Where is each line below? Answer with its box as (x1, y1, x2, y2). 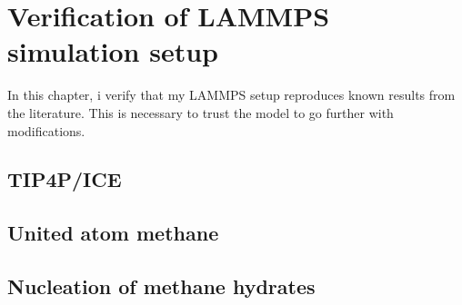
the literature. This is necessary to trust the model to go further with (7, 103, 394, 122)
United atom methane (7, 219, 219, 247)
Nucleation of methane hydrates (7, 272, 316, 300)
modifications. (7, 121, 85, 140)
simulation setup (7, 33, 218, 70)
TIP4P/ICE (7, 165, 122, 193)
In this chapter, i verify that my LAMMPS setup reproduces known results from (7, 85, 456, 104)
